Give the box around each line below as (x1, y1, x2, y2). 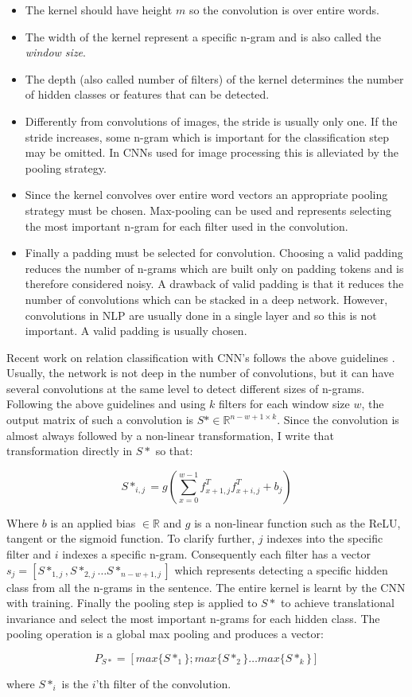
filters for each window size (219, 395, 350, 412)
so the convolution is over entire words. (189, 2, 379, 18)
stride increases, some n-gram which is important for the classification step (25, 128, 390, 145)
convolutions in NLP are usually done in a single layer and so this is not (25, 306, 377, 323)
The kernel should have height (25, 2, 173, 18)
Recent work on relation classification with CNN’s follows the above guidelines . (6, 348, 395, 365)
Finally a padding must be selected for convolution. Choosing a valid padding (25, 244, 403, 261)
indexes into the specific (266, 530, 383, 547)
